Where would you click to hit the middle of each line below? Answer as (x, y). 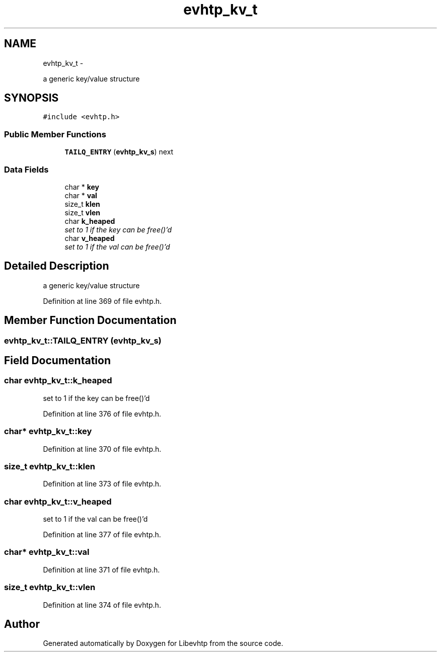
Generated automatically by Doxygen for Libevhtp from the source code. (163, 643)
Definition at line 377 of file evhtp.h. (102, 535)
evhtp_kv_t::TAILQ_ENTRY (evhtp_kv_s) (83, 340)
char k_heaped (90, 221)
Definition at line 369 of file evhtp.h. (102, 301)
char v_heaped (90, 238)
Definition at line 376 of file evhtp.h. (102, 414)
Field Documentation (57, 361)
